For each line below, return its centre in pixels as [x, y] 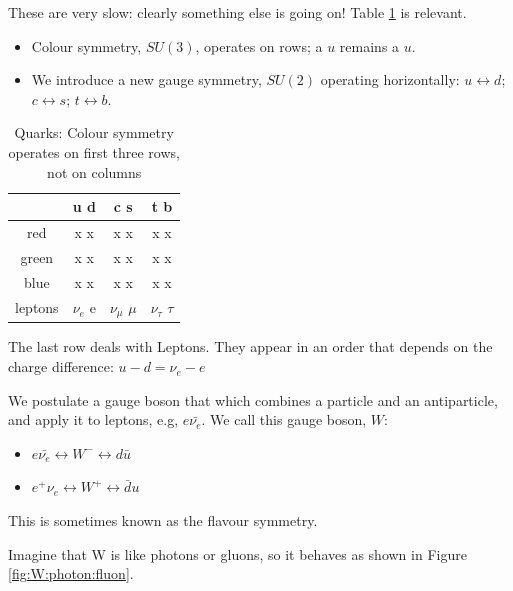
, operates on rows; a [259, 45]
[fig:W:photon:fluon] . [71, 573]
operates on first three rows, [94, 151]
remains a [369, 45]
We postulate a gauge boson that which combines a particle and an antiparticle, [253, 399]
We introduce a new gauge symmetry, [146, 79]
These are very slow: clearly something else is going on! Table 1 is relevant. [237, 12]
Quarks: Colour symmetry [94, 132]
